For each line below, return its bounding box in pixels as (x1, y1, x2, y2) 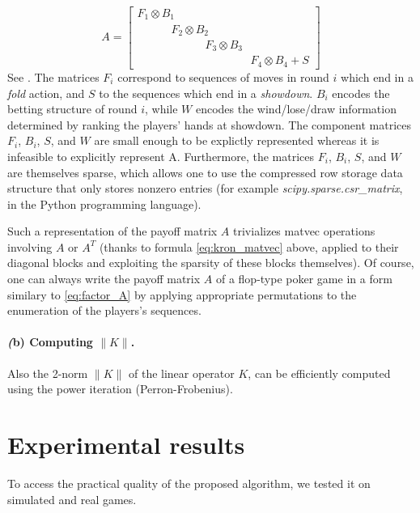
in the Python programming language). (7, 195, 202, 212)
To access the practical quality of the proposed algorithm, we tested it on (7, 474, 371, 491)
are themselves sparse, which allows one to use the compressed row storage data (7, 163, 403, 180)
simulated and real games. (7, 490, 137, 507)
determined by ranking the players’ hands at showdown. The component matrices (7, 116, 412, 133)
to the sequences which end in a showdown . (99, 84, 313, 101)
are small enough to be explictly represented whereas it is (94, 132, 380, 149)
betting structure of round (7, 100, 138, 117)
